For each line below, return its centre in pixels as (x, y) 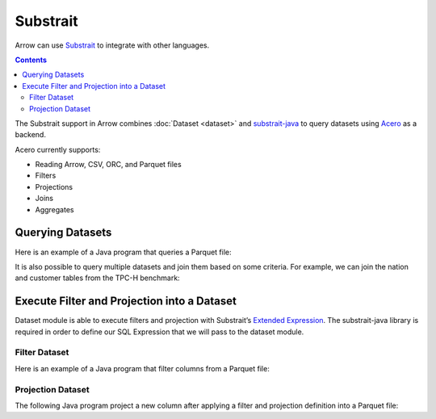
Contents (31, 60)
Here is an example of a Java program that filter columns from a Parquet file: (142, 368)
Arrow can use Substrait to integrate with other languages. (112, 45)
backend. (30, 135)
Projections (54, 186)
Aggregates (55, 209)
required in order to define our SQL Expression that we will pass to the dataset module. (159, 332)
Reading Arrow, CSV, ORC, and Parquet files (108, 165)
